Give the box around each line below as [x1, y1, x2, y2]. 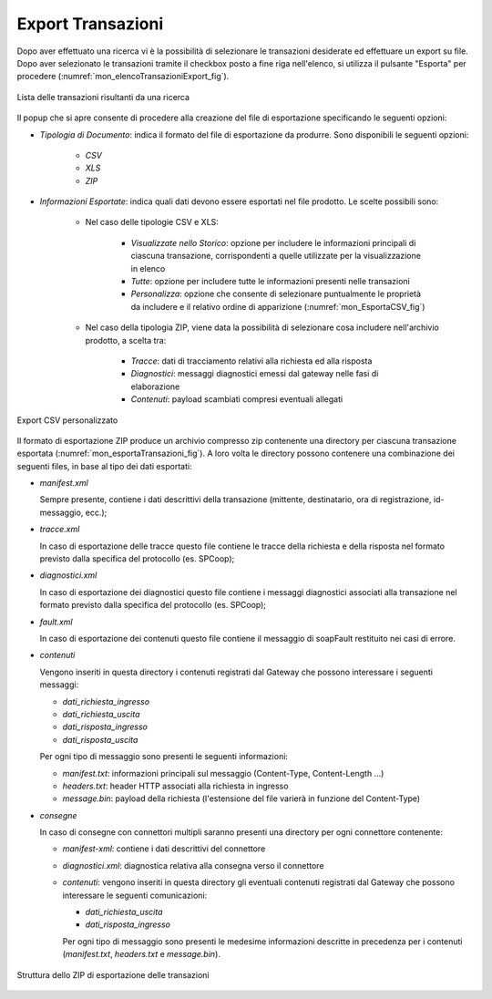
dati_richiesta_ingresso [62, 695, 150, 706]
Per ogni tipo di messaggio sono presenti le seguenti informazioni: [39, 751, 289, 762]
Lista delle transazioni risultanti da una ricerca [16, 91, 190, 102]
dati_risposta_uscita [62, 734, 138, 745]
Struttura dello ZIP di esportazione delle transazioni [16, 969, 210, 980]
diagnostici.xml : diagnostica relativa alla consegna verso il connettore [62, 860, 324, 870]
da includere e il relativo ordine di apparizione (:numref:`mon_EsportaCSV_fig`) [130, 301, 425, 312]
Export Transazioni [16, 14, 164, 34]
